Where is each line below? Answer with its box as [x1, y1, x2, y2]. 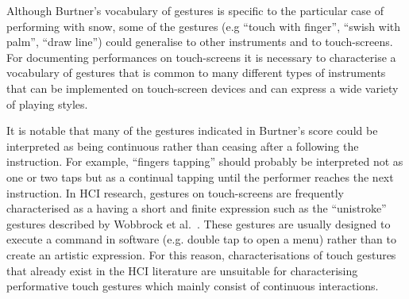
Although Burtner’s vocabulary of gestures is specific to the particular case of [6, 2, 384, 18]
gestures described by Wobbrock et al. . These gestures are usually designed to [6, 215, 391, 232]
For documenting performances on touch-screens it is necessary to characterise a [6, 48, 396, 65]
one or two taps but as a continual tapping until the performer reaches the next [6, 168, 394, 185]
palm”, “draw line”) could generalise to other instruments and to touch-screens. [6, 33, 393, 50]
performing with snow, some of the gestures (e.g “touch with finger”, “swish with [6, 17, 401, 34]
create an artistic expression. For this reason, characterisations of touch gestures [6, 246, 396, 263]
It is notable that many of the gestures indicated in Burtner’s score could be [6, 122, 378, 139]
